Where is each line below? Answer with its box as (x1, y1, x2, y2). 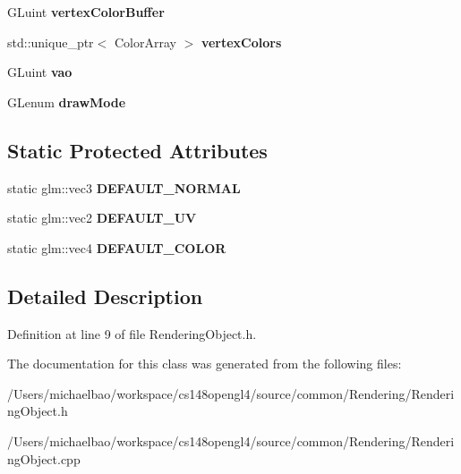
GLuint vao (7, 63, 73, 81)
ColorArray (114, 32, 176, 51)
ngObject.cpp (7, 449, 81, 468)
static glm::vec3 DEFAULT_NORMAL (7, 178, 241, 197)
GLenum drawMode (7, 92, 126, 111)
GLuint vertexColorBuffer (7, 3, 165, 21)
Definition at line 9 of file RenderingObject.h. (7, 324, 257, 343)
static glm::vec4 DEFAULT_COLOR (7, 238, 226, 257)
